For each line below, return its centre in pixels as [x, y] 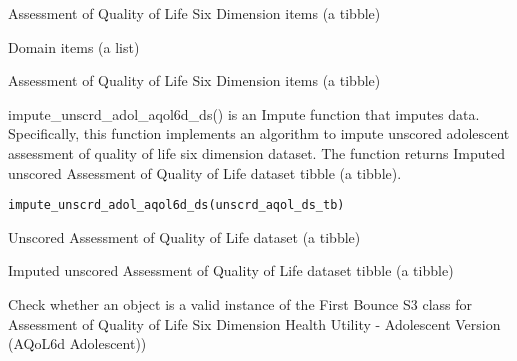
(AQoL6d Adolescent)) [77, 343]
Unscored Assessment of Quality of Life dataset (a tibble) [184, 236]
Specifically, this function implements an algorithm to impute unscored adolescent [259, 133]
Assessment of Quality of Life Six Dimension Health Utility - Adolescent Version [254, 323]
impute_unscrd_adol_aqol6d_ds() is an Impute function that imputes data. [244, 113]
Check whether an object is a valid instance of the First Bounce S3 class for [240, 304]
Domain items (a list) [74, 46]
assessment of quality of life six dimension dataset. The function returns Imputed [256, 152]
